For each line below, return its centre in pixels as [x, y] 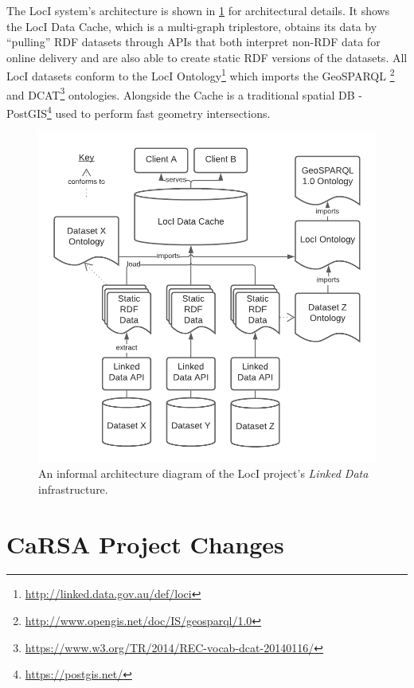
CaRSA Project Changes [145, 543]
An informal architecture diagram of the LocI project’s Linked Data [203, 473]
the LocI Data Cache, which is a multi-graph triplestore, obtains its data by [192, 26]
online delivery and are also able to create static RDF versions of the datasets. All [207, 57]
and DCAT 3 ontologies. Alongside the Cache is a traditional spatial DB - [184, 93]
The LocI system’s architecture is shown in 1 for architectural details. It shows [198, 10]
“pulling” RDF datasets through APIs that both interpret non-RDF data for [193, 42]
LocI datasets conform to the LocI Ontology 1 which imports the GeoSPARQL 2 [201, 75]
